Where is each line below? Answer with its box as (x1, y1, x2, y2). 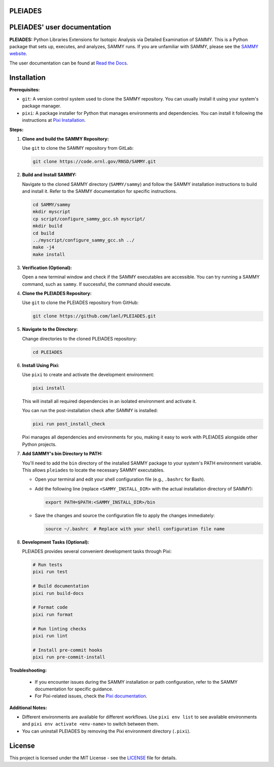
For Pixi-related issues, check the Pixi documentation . (35, 693, 148, 699)
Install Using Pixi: (22, 362, 59, 368)
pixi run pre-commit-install (32, 654, 106, 660)
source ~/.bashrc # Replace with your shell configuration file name (45, 526, 225, 531)
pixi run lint (32, 632, 68, 639)
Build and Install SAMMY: (22, 172, 77, 178)
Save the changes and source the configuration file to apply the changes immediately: (35, 512, 215, 518)
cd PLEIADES (32, 349, 63, 355)
